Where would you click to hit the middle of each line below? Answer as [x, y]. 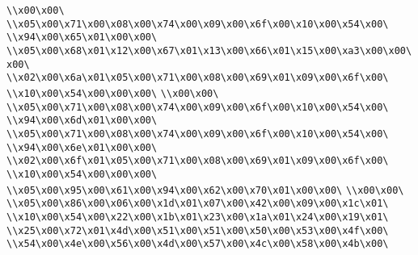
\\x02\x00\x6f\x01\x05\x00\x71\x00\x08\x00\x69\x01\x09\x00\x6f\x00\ [198, 161]
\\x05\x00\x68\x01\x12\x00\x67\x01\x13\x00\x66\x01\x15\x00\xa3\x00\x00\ [209, 50]
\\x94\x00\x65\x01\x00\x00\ [82, 38]
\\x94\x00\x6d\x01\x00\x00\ [82, 121]
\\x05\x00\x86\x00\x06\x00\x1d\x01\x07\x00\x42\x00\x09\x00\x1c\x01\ [198, 204]
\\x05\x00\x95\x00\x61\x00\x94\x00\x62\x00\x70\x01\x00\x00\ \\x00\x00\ [205, 190]
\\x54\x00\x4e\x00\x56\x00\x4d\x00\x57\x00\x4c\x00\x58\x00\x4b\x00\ [198, 244]
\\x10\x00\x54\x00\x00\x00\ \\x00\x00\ [113, 93]
